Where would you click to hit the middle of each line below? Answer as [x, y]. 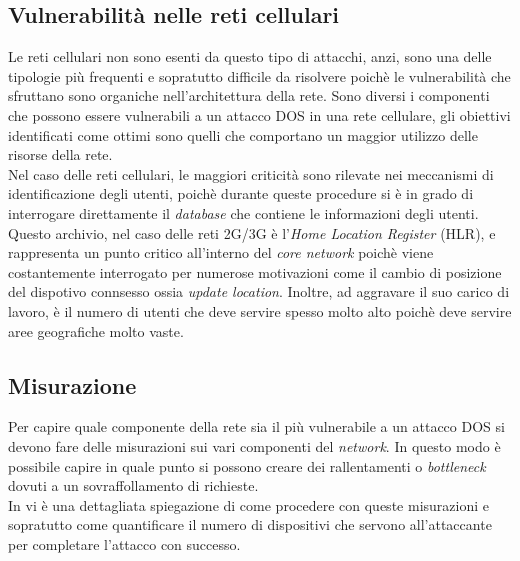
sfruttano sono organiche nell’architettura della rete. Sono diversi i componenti [249, 95]
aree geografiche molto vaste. [96, 330]
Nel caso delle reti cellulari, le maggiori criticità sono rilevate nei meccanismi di [251, 173]
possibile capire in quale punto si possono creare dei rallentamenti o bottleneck [247, 465]
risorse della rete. [60, 154]
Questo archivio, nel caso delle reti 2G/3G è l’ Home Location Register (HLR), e [252, 232]
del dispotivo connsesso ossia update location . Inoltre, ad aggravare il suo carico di [259, 291]
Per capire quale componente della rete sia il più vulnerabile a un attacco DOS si [256, 426]
